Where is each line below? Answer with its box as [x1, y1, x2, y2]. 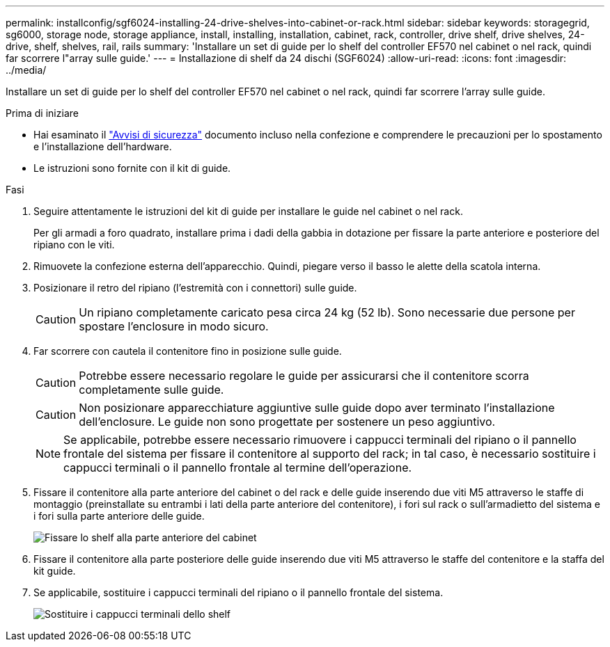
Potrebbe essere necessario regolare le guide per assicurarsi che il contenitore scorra [79, 369, 529, 383]
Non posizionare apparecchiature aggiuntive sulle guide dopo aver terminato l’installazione [79, 401, 555, 415]
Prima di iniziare [6, 107, 79, 119]
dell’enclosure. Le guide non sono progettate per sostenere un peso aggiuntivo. [79, 415, 496, 429]
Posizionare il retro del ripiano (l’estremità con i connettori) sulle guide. [33, 282, 357, 294]
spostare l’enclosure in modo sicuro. [79, 319, 269, 333]
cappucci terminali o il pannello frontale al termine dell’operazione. [63, 461, 412, 474]
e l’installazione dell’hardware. [33, 141, 172, 152]
